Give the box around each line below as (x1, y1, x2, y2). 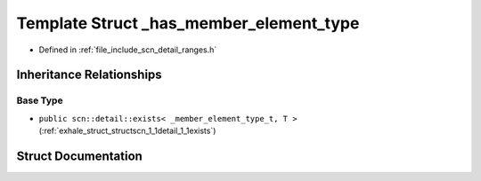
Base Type (16, 94, 63, 106)
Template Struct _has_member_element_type (16, 13, 360, 33)
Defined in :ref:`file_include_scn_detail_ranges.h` (38, 44, 217, 55)
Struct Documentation (16, 148, 143, 163)
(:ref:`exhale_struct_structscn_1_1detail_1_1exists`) (38, 125, 216, 137)
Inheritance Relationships (16, 67, 162, 83)
